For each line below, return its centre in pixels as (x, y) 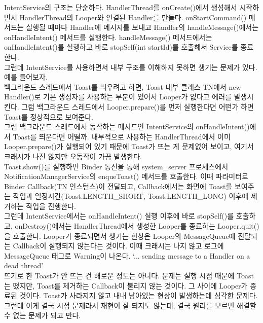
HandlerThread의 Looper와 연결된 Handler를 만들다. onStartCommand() (133, 17)
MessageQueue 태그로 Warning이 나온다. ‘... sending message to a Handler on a (127, 255)
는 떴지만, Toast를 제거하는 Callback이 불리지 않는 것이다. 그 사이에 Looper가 (126, 285)
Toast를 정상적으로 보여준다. (49, 116)
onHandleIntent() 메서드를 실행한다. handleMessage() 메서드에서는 (108, 37)
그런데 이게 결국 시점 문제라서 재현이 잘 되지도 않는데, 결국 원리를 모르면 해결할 (130, 305)
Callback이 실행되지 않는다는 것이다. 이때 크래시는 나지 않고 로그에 (118, 246)
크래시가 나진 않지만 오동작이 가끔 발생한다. (73, 156)
